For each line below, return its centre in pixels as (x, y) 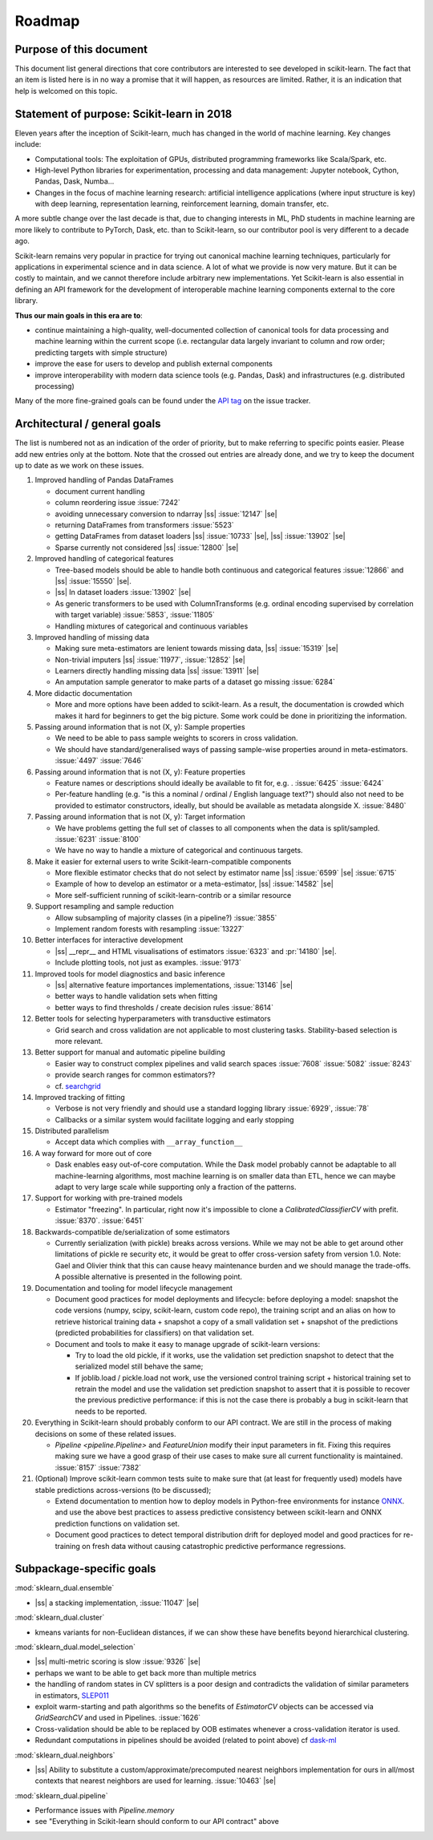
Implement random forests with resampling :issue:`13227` (150, 929)
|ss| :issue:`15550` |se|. (93, 580)
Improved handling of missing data (92, 637)
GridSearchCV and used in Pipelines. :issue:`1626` (118, 1718)
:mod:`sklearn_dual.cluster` (60, 1618)
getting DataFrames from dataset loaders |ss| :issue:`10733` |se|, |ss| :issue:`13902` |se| (200, 536)
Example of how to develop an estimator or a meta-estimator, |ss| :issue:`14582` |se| (194, 884)
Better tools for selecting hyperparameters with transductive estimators (153, 1019)
